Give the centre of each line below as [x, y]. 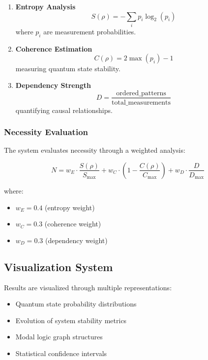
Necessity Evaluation [46, 132]
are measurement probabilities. [90, 31]
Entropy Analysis [45, 6]
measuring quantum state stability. [68, 69]
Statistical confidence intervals [61, 353]
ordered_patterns [141, 93]
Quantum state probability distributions [76, 304]
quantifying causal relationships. [64, 110]
